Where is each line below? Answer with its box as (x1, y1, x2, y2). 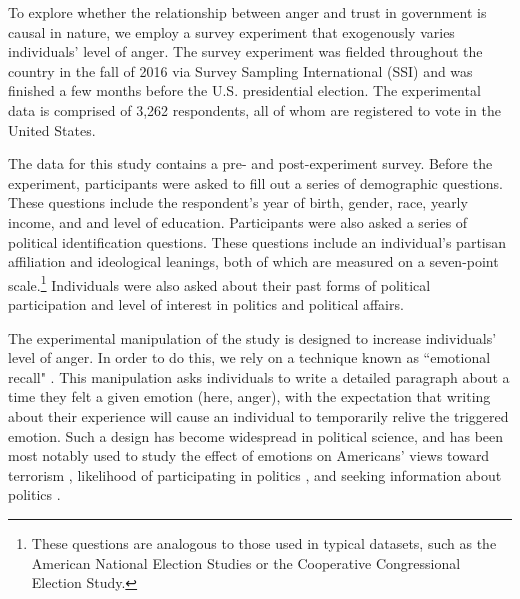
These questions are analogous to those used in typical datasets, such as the (31, 532, 497, 553)
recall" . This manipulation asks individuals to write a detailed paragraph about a (8, 366, 510, 387)
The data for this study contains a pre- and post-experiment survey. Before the (8, 153, 493, 174)
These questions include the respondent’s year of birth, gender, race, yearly (8, 192, 468, 213)
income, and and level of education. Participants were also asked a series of (8, 211, 468, 232)
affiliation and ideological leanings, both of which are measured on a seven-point (8, 251, 499, 272)
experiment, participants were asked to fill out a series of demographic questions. (8, 172, 503, 193)
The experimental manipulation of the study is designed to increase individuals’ (8, 327, 497, 348)
